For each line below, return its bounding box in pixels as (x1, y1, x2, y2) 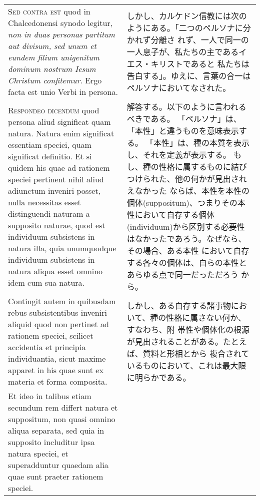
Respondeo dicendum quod (8, 104, 99, 116)
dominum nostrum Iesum (8, 63, 96, 74)
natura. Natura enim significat (8, 127, 114, 139)
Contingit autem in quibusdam (8, 295, 116, 307)
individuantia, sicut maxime (8, 353, 106, 364)
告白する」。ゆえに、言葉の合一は (126, 70, 251, 81)
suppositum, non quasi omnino (8, 413, 115, 425)
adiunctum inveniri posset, (8, 185, 101, 196)
